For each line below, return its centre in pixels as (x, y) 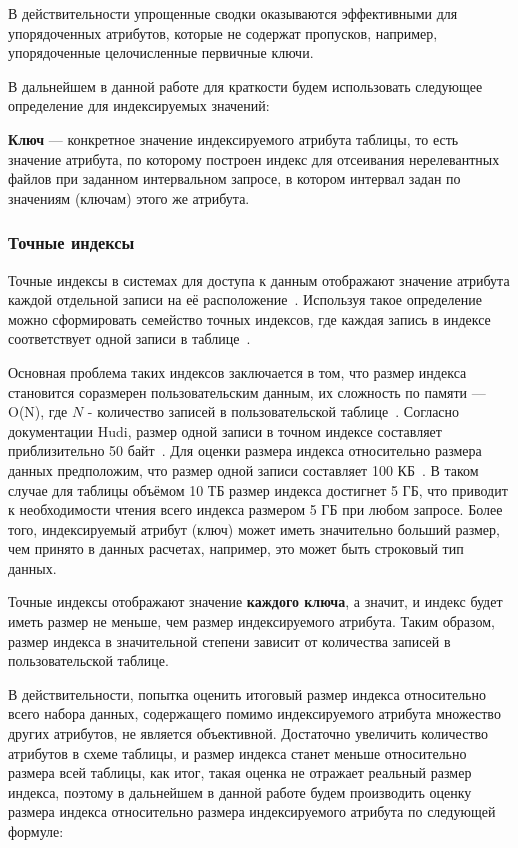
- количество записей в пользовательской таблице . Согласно (273, 411)
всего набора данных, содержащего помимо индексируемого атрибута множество (254, 713)
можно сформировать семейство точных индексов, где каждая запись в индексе (249, 318)
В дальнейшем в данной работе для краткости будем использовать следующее (245, 85)
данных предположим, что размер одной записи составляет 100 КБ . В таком (243, 469)
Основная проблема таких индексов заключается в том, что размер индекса (237, 371)
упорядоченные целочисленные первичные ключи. (161, 52)
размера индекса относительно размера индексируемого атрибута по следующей (252, 811)
